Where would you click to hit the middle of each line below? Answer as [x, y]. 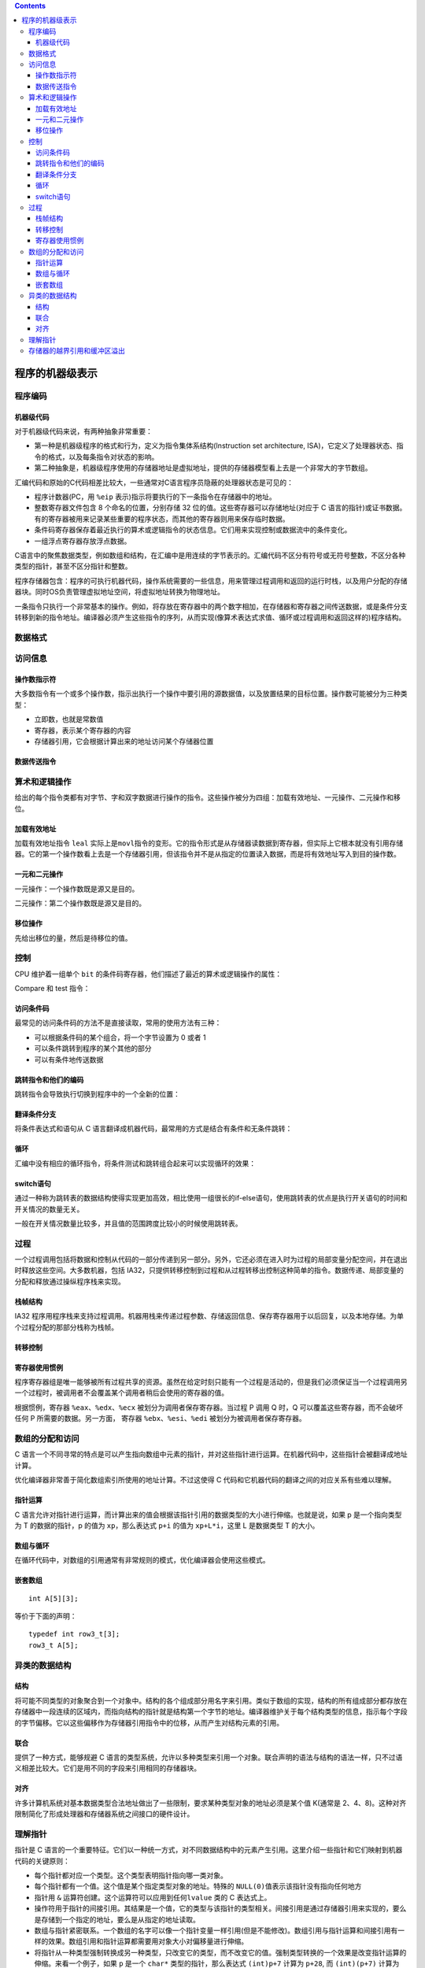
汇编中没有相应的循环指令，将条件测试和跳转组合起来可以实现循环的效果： [135, 1163]
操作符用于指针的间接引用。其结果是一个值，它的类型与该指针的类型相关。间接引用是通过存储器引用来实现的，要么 [220, 1908]
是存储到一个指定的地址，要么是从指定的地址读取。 [117, 1919]
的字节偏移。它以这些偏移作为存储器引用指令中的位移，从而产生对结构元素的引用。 [149, 1722]
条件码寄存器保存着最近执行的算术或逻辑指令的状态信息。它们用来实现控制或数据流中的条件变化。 [193, 530]
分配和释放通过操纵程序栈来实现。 [70, 1281]
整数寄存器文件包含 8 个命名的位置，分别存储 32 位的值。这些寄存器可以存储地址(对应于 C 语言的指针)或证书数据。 [220, 508]
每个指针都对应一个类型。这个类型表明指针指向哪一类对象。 [131, 1876]
